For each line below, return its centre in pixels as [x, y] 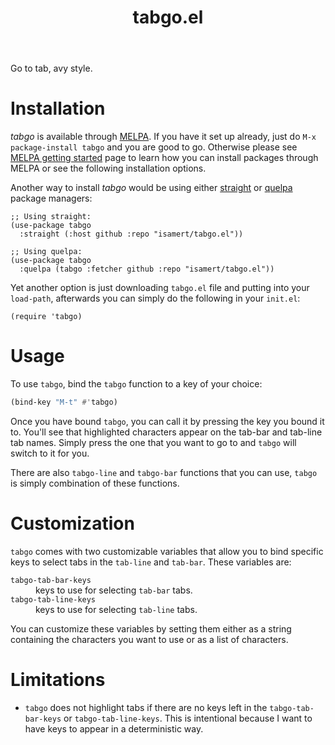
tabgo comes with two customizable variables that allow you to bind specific [167, 551]
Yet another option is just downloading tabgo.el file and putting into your [160, 288]
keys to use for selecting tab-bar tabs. [114, 590]
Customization [72, 523]
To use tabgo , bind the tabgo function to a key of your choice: [136, 384]
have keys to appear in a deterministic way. [114, 728]
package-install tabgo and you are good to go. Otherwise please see [154, 147]
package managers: [51, 198]
